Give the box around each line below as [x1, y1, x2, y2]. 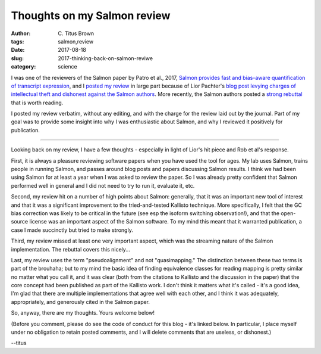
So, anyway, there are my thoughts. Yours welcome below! [11, 309, 155, 316]
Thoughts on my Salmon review [11, 9, 171, 22]
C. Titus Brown [58, 30, 95, 37]
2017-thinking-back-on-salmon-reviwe [58, 54, 153, 62]
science [58, 63, 77, 70]
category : [11, 63, 36, 70]
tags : [11, 38, 24, 45]
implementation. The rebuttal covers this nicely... [11, 246, 131, 253]
